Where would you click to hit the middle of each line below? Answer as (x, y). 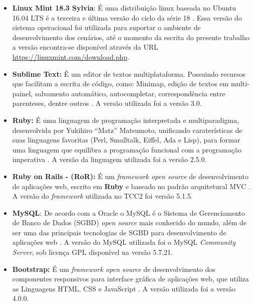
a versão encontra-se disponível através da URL (85, 47)
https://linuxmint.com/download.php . (71, 56)
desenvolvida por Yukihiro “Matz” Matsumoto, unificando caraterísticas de (127, 130)
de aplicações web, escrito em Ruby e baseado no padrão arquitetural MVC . (131, 186)
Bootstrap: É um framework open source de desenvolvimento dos (114, 269)
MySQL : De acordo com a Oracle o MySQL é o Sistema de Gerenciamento (129, 212)
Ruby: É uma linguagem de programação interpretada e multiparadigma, (126, 120)
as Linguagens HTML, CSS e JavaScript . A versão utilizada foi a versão (124, 288)
